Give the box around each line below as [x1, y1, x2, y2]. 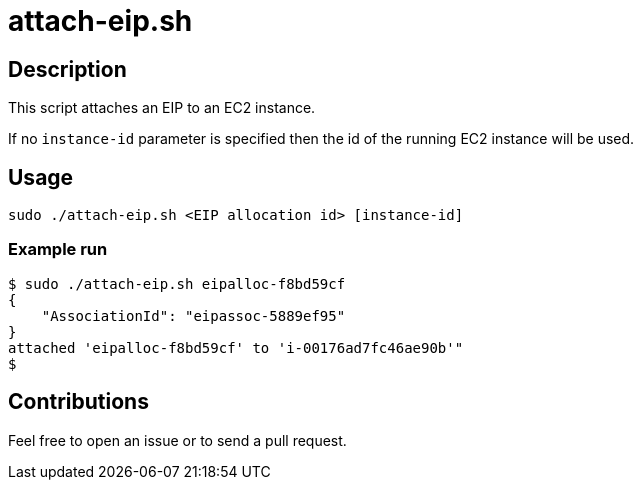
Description [8, 56, 127, 82]
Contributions [8, 389, 149, 415]
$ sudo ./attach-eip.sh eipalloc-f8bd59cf [8, 275, 346, 292]
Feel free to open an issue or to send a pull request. [8, 431, 347, 449]
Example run [8, 239, 108, 260]
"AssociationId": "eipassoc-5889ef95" [41, 307, 346, 324]
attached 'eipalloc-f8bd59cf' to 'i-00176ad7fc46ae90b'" [8, 339, 464, 356]
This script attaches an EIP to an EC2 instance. [8, 99, 316, 117]
